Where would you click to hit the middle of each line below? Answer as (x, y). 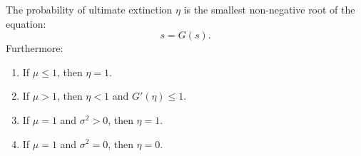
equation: (26, 23)
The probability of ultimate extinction (89, 9)
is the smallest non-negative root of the (269, 9)
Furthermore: (35, 48)
